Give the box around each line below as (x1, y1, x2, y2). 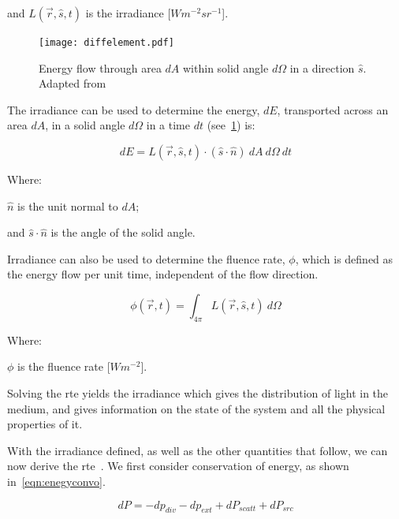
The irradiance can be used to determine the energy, (7, 101, 260, 118)
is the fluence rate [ (17, 358, 110, 375)
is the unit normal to (17, 197, 118, 214)
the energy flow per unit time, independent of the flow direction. (7, 266, 319, 282)
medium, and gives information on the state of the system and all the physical (7, 400, 386, 416)
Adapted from (39, 75, 106, 91)
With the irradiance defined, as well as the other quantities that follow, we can (7, 442, 388, 458)
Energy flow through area (39, 59, 162, 76)
